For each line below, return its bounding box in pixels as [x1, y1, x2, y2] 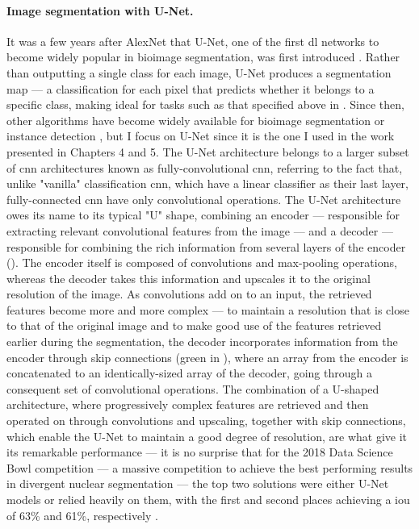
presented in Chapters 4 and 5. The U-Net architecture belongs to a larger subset [6, 143, 409, 160]
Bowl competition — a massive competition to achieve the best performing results [6, 459, 413, 476]
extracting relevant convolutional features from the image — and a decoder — [6, 222, 393, 239]
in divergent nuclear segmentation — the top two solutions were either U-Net [6, 475, 389, 492]
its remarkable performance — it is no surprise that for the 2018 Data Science [6, 444, 393, 460]
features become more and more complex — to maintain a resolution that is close [6, 301, 409, 318]
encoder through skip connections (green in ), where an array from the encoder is [6, 348, 409, 365]
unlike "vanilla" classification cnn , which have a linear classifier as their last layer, [6, 175, 409, 192]
